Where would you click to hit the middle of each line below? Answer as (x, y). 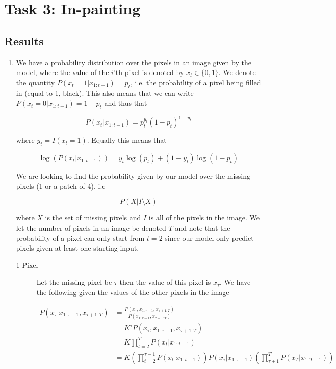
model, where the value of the (62, 72)
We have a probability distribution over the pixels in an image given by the (134, 62)
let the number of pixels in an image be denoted (91, 228)
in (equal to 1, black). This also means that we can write (105, 93)
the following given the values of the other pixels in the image (133, 292)
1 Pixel (27, 265)
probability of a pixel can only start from (80, 238)
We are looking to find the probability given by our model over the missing (133, 176)
